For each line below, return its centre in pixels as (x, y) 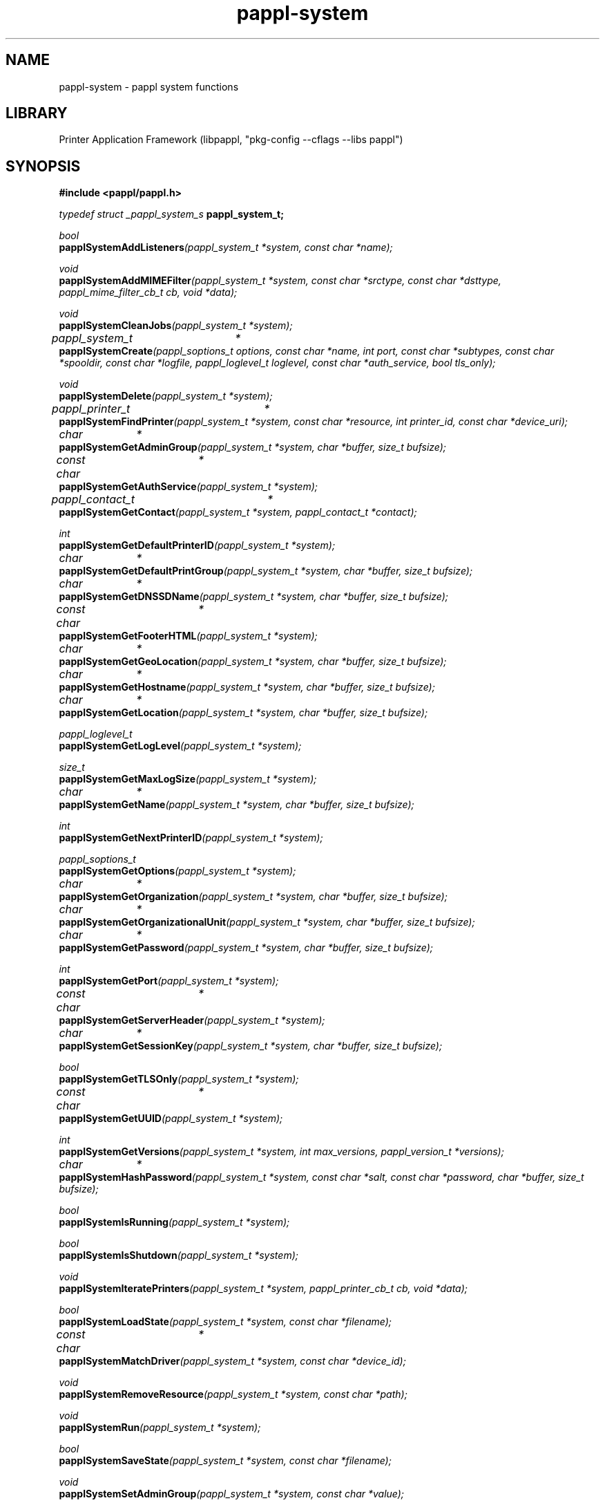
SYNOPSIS (43, 166)
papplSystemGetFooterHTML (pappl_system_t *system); (188, 636)
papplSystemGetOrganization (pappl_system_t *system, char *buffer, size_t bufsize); (253, 897)
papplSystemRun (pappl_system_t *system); (160, 1428)
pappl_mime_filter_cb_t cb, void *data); (148, 292)
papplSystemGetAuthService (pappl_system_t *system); (188, 487)
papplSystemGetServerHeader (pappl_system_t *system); (192, 1020)
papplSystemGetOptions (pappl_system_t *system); (177, 871)
